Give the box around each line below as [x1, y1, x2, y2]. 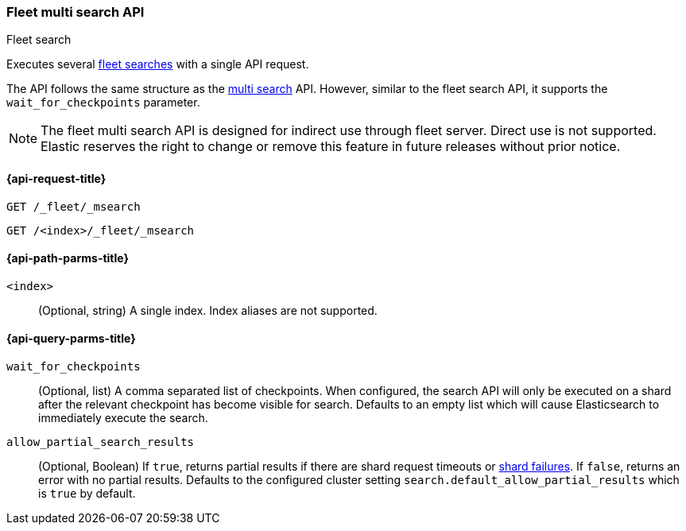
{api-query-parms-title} [6, 331, 136, 346]
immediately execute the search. [38, 411, 208, 425]
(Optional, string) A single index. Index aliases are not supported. [38, 303, 378, 317]
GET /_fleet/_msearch [6, 200, 141, 213]
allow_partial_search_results [6, 436, 195, 449]
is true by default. [38, 486, 136, 501]
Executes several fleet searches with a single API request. [6, 57, 309, 72]
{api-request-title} [6, 171, 107, 185]
